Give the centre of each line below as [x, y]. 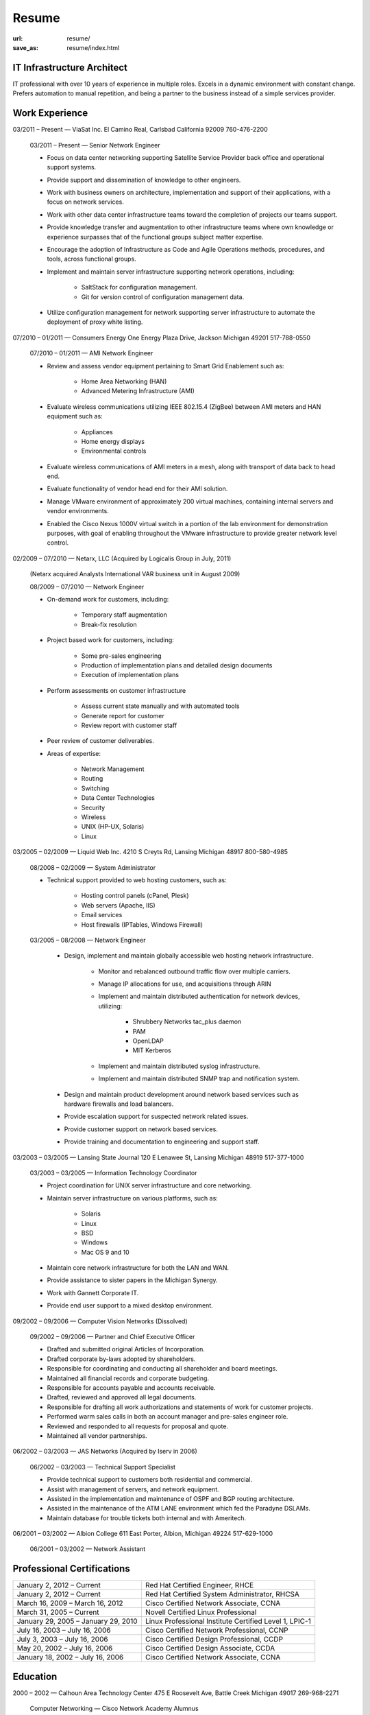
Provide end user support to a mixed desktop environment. [130, 1305]
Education [35, 1676]
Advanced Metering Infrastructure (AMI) [138, 391]
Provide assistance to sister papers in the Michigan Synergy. [133, 1280]
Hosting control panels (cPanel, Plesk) [135, 896]
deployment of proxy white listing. [95, 322]
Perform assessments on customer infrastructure [116, 690]
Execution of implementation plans [130, 675]
